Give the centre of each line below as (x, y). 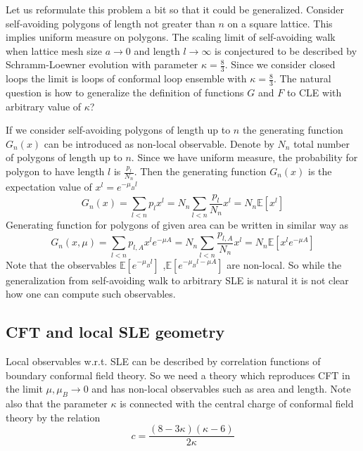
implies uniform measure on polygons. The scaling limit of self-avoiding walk (171, 37)
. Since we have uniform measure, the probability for (244, 157)
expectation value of (49, 187)
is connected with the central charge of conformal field (237, 403)
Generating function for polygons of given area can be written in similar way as (177, 225)
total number (321, 143)
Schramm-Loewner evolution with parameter (102, 64)
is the (320, 171)
